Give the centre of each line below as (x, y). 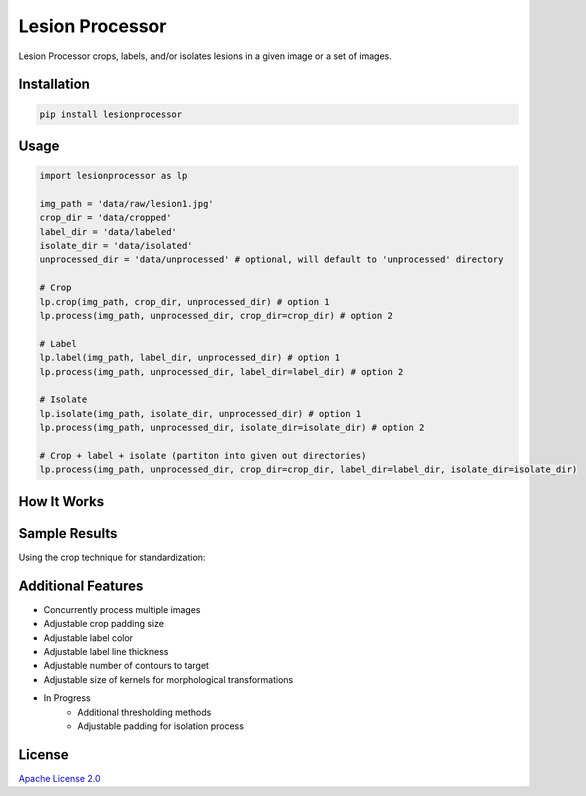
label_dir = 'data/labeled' (108, 231)
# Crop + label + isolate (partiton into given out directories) (203, 455)
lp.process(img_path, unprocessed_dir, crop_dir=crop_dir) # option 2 (216, 316)
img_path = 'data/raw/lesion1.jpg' (126, 203)
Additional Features (81, 585)
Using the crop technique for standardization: (112, 557)
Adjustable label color (88, 637)
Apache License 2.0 (59, 778)
